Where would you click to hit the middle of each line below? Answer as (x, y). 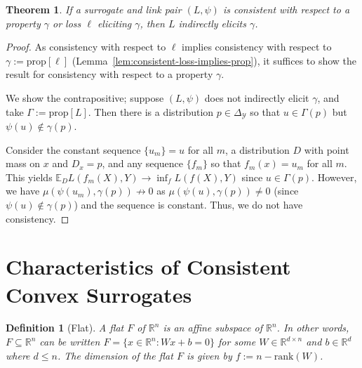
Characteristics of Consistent (148, 267)
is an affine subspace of (213, 328)
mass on (23, 163)
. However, (334, 177)
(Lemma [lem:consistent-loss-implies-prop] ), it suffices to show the (214, 60)
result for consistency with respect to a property (109, 74)
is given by (209, 355)
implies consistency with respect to (257, 47)
